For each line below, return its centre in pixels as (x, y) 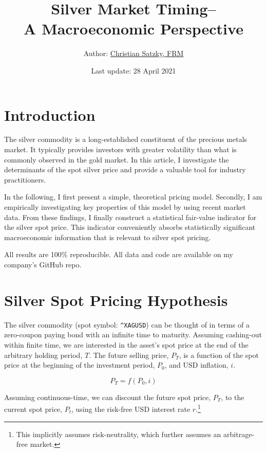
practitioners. (25, 179)
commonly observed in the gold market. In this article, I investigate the (117, 159)
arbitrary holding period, (43, 355)
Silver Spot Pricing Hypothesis (116, 300)
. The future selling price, (129, 355)
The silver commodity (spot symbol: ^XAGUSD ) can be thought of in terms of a (127, 324)
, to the (233, 397)
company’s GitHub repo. (43, 264)
